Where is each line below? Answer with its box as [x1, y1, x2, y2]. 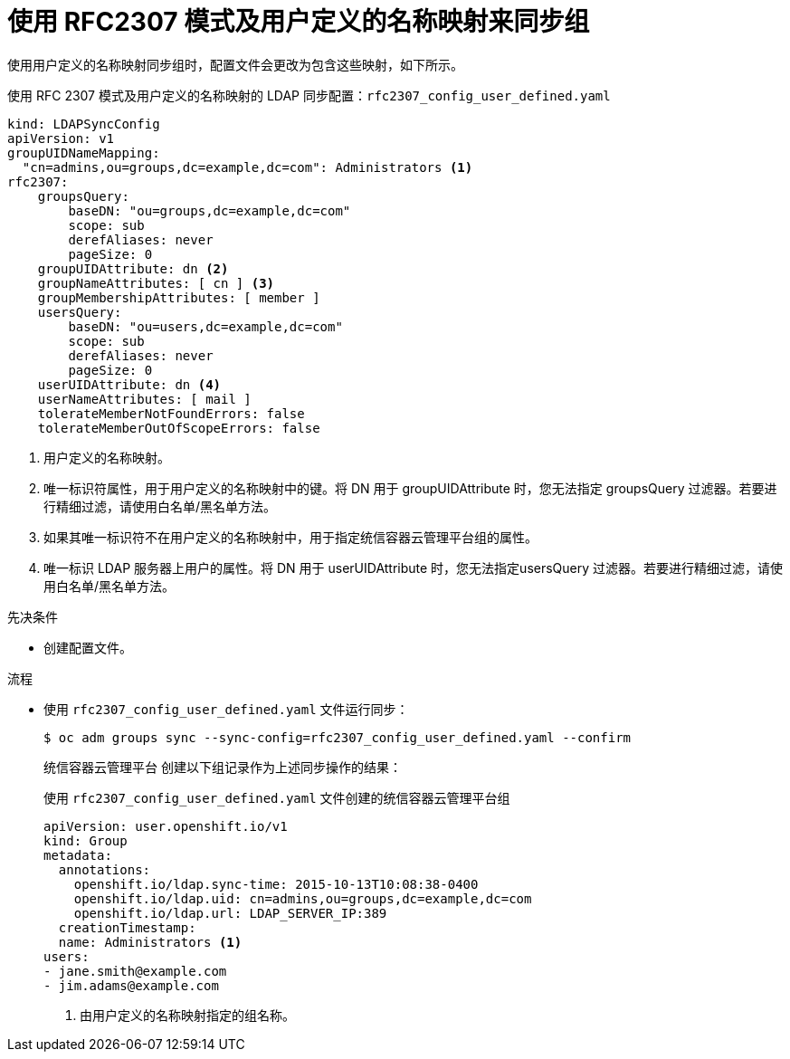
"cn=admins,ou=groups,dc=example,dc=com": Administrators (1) [22, 159, 473, 175]
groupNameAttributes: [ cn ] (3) [37, 275, 275, 291]
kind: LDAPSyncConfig [7, 116, 160, 131]
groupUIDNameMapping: [7, 145, 160, 160]
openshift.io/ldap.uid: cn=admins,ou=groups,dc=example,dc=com [73, 891, 532, 906]
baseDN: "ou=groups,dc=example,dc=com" [68, 203, 351, 218]
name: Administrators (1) [58, 934, 243, 949]
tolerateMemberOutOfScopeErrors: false [37, 420, 320, 435]
